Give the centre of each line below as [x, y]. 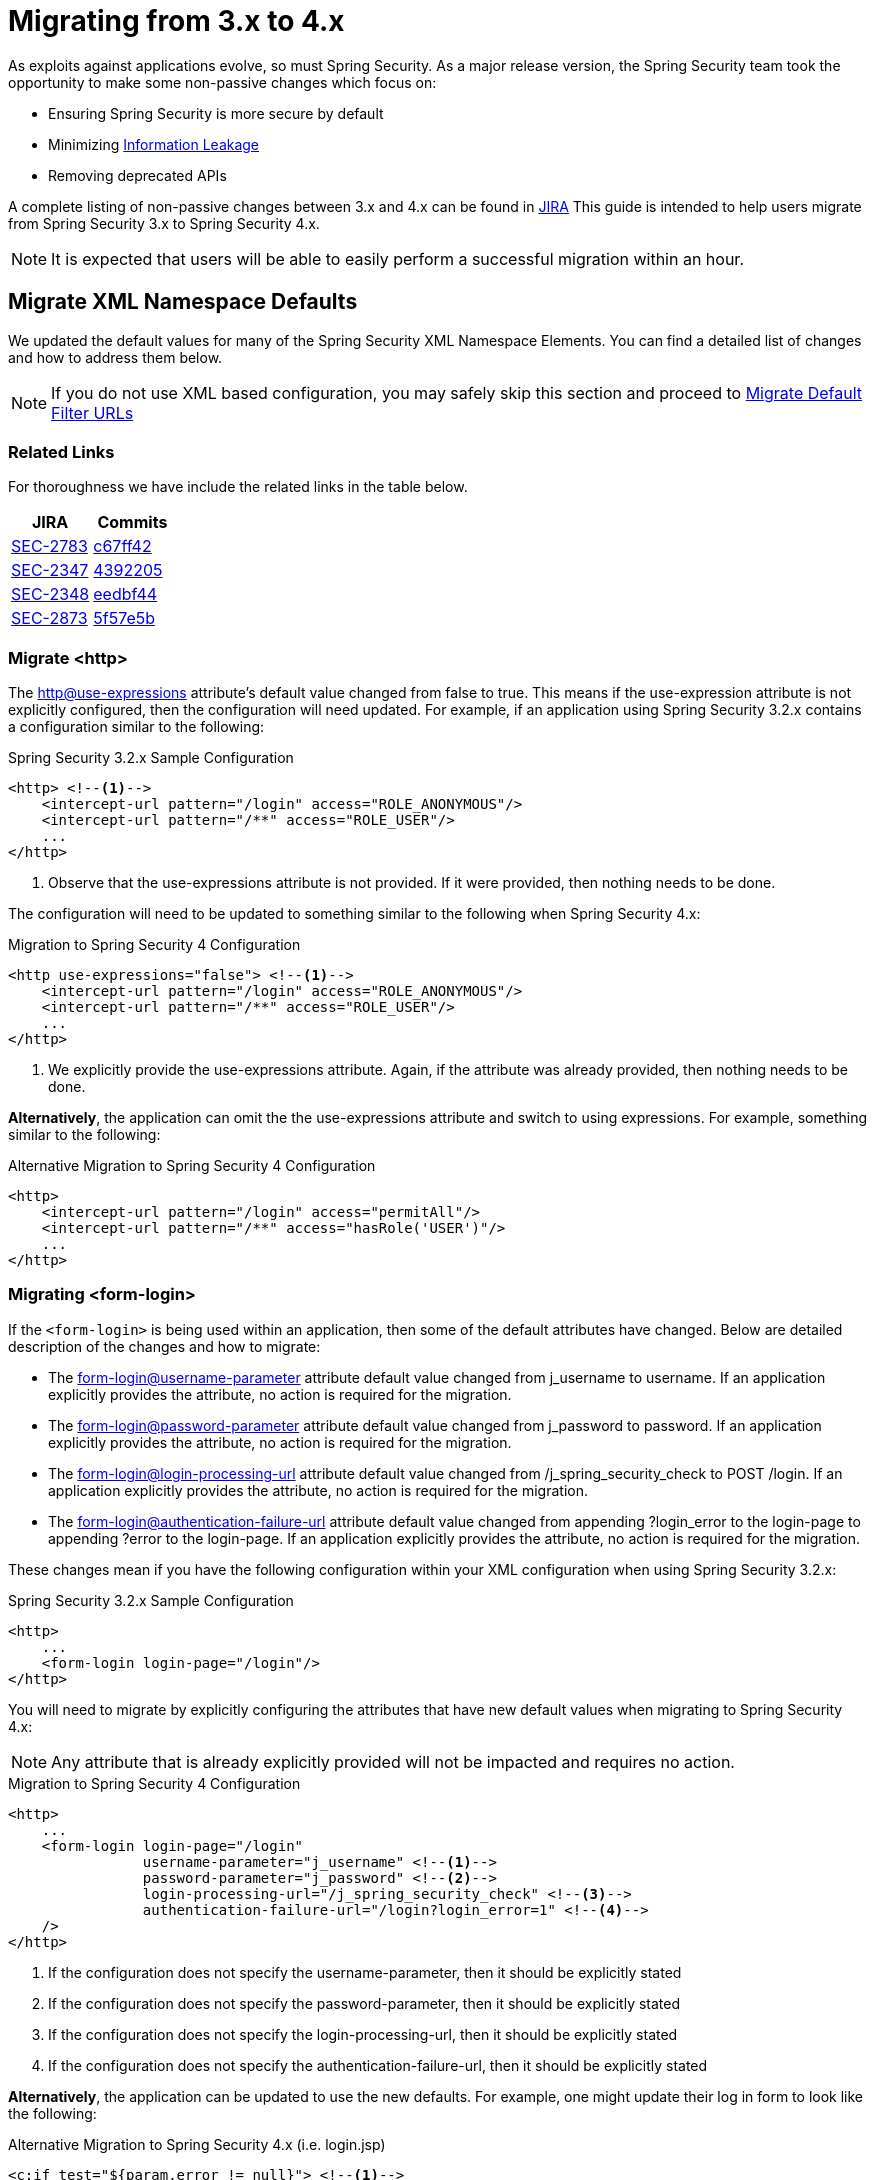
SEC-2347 [50, 570]
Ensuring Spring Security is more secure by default [216, 113]
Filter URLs [92, 412]
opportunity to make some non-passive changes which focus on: [222, 82]
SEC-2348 [50, 594]
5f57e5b [124, 618]
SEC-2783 [49, 546]
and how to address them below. [115, 357]
